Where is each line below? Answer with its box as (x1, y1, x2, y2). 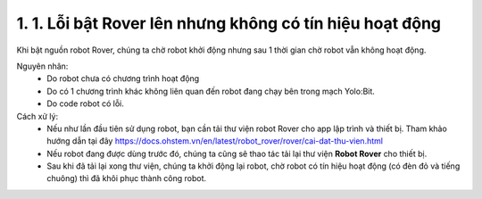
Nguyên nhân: (16, 61, 69, 71)
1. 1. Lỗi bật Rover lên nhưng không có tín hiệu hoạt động (16, 13, 442, 33)
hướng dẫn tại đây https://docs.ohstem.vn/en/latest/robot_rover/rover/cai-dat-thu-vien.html (46, 136, 384, 146)
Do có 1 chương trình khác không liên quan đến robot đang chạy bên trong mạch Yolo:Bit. (46, 86, 375, 96)
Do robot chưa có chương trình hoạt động (46, 73, 200, 84)
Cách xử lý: (16, 111, 58, 121)
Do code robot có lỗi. (46, 98, 124, 109)
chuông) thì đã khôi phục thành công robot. (46, 173, 207, 184)
